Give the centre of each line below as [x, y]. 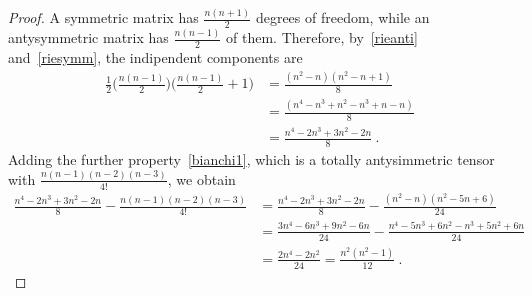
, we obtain [201, 178]
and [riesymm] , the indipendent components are [155, 57]
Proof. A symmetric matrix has [103, 17]
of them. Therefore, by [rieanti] [322, 37]
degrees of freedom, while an [342, 17]
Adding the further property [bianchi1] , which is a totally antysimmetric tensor [251, 158]
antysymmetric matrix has [88, 37]
